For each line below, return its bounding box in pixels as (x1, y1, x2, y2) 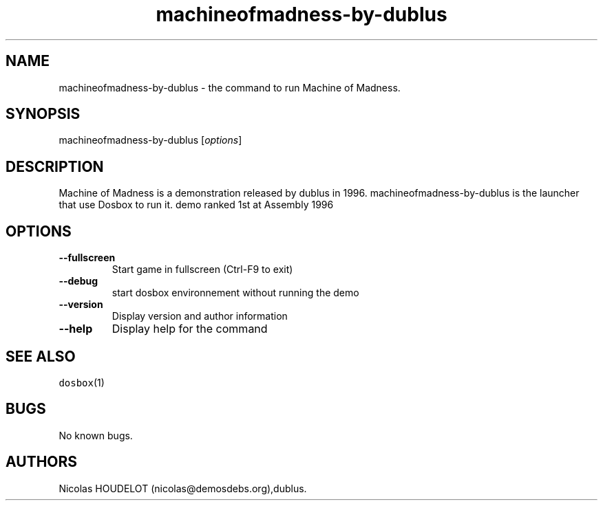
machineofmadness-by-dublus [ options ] (59, 134, 242, 146)
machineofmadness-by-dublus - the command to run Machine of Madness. (59, 81, 401, 93)
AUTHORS (6, 453, 78, 471)
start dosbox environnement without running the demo (112, 287, 359, 299)
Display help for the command (112, 322, 268, 336)
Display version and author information (112, 310, 288, 322)
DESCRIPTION (6, 157, 104, 175)
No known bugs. (59, 429, 133, 441)
